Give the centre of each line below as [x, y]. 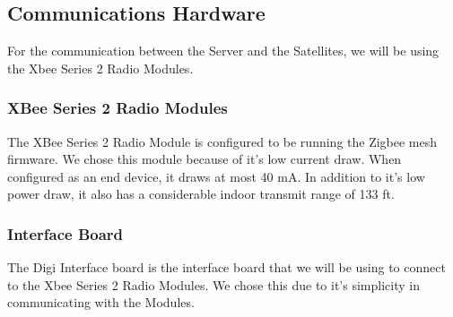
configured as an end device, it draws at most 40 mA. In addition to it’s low [216, 176]
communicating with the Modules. [101, 302]
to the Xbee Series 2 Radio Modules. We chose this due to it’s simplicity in [213, 284]
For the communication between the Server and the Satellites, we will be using [223, 51]
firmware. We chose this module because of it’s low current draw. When [205, 159]
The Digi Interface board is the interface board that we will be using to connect [226, 267]
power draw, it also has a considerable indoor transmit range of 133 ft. [201, 194]
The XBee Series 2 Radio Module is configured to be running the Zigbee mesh [222, 141]
